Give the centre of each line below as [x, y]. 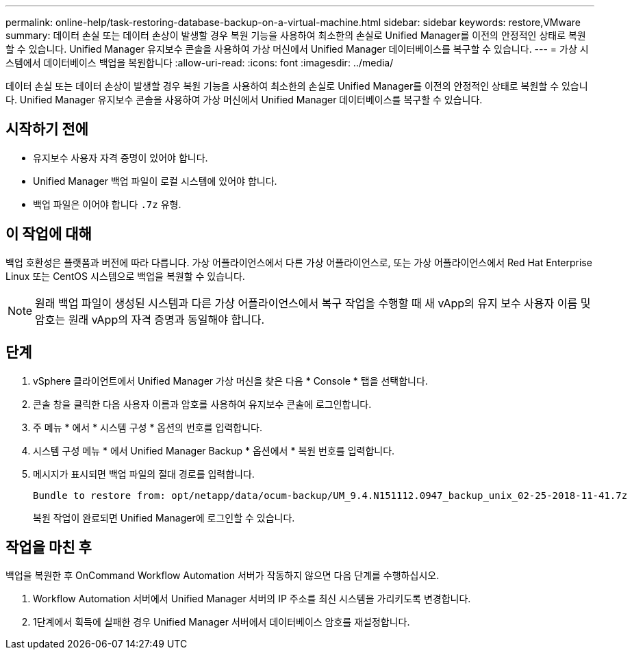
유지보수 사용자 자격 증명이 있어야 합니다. [121, 157]
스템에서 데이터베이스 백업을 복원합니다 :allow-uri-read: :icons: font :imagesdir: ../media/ [200, 63]
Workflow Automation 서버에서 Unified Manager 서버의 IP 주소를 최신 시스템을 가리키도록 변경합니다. [252, 599]
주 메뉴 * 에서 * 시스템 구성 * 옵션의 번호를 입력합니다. [148, 427]
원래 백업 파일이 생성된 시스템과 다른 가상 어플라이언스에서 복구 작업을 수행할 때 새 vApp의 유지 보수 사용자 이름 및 [313, 303]
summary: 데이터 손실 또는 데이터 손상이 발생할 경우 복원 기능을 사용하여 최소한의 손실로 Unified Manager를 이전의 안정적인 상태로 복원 [296, 35]
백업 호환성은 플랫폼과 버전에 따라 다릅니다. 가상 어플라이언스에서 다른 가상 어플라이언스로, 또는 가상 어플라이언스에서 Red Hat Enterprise [299, 262]
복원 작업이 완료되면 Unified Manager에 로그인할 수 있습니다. [164, 517]
